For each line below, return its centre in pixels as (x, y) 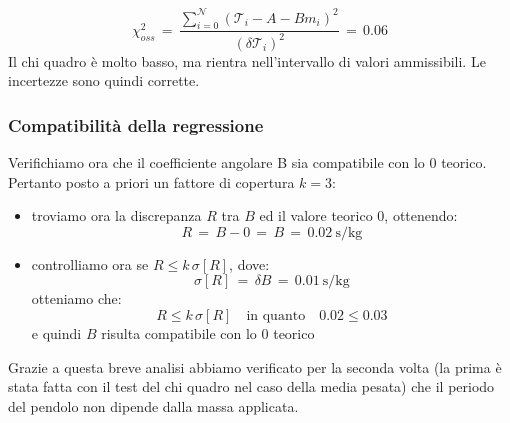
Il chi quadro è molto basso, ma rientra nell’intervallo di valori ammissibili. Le (247, 60)
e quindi (56, 333)
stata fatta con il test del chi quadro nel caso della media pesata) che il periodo (251, 386)
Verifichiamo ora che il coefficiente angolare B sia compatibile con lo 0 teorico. (247, 162)
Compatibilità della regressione (136, 124)
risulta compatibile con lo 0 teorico (208, 333)
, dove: (249, 263)
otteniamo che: (76, 298)
